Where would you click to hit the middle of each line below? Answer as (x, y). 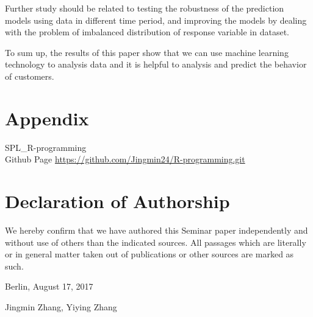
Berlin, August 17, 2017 (49, 286)
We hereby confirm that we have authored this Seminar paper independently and (156, 230)
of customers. (30, 76)
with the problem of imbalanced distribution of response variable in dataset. (147, 32)
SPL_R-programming (46, 147)
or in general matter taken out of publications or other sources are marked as (149, 254)
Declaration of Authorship (117, 201)
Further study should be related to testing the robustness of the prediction (145, 8)
